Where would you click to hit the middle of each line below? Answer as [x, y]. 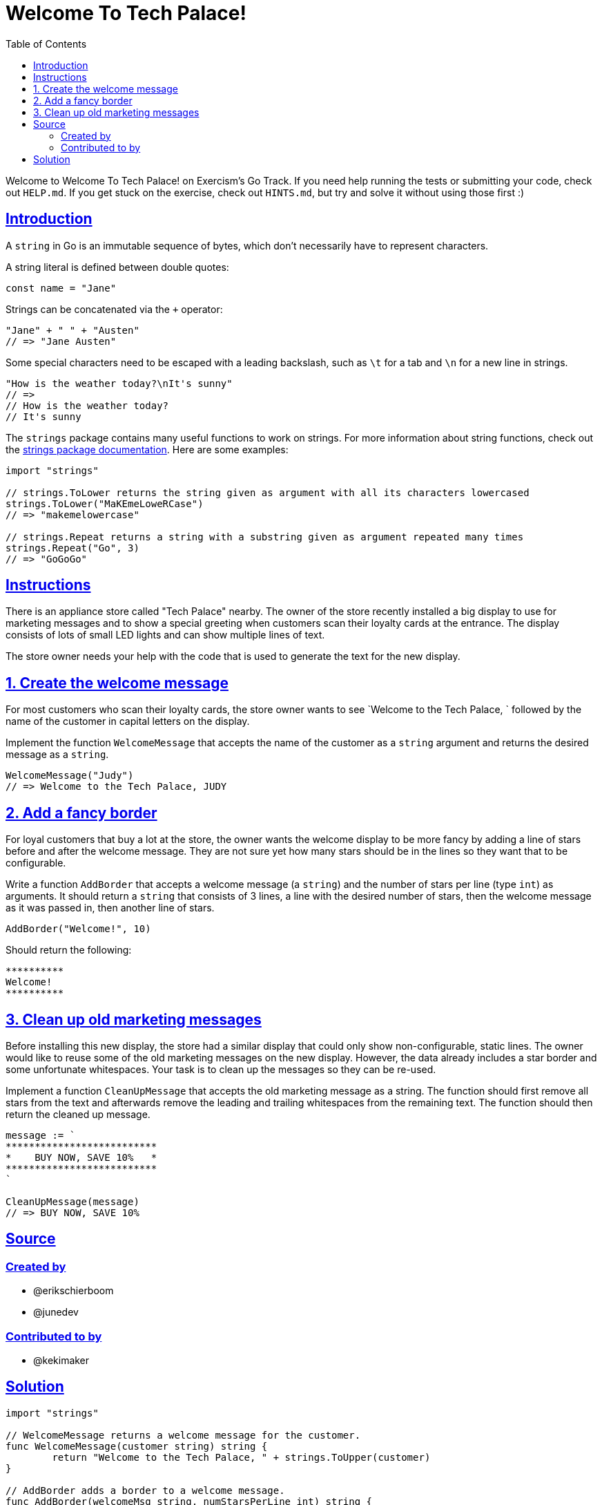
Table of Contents [46, 44]
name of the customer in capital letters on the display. [128, 721]
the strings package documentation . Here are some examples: [147, 449]
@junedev [56, 1312]
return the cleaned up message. [78, 1114]
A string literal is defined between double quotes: [117, 267]
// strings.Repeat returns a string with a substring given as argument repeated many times [265, 537]
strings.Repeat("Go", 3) [72, 548]
